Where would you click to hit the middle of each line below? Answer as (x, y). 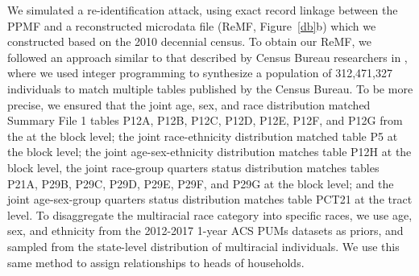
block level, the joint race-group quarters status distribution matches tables (193, 167)
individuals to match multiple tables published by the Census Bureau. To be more (210, 88)
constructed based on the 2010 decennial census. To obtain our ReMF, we (189, 41)
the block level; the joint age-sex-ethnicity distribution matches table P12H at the (209, 152)
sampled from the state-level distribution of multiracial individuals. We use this (203, 246)
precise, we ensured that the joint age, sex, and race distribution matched (189, 104)
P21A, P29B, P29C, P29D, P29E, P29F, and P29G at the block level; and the (201, 183)
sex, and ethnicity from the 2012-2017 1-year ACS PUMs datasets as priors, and (205, 231)
